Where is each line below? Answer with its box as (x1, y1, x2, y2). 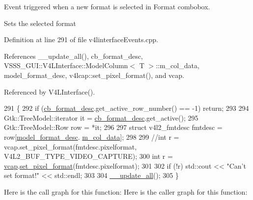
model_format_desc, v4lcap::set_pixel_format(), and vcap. (4, 70, 184, 80)
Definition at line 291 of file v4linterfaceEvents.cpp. (4, 34, 158, 45)
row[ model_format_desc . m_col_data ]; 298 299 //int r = (4, 131, 179, 142)
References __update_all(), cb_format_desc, (4, 50, 143, 61)
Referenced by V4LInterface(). (4, 86, 95, 97)
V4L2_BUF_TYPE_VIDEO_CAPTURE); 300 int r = (4, 151, 173, 161)
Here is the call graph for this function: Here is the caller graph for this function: (4, 186, 248, 197)
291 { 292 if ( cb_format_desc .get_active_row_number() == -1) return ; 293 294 (4, 103, 249, 113)
